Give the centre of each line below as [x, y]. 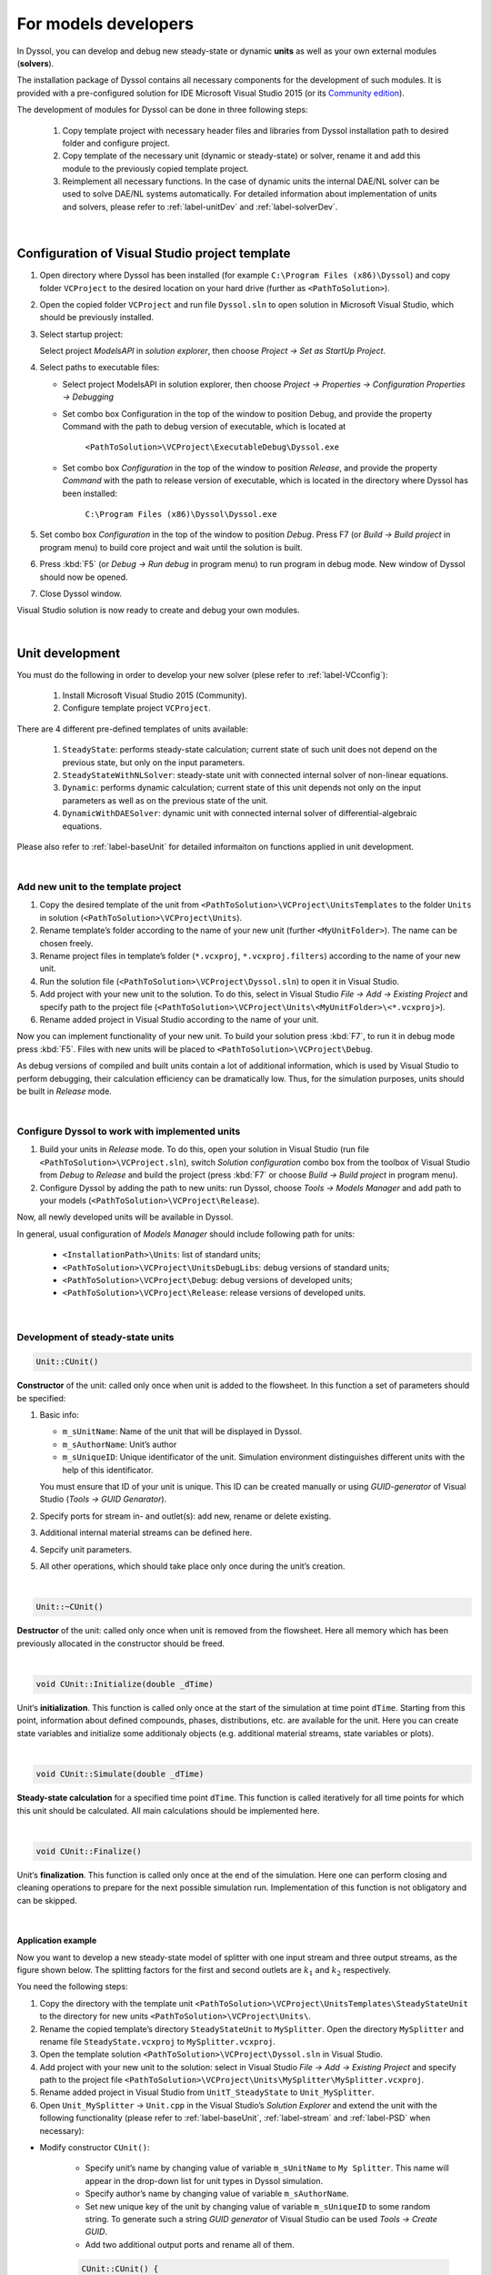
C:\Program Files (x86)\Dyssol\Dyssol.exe [181, 514]
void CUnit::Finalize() [89, 1851]
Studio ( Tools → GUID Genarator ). [103, 1499]
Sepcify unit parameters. [85, 1549]
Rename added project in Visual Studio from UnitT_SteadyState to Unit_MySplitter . [207, 2092]
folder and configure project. [116, 143]
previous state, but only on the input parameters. [154, 762]
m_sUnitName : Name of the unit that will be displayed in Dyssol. [182, 1431]
